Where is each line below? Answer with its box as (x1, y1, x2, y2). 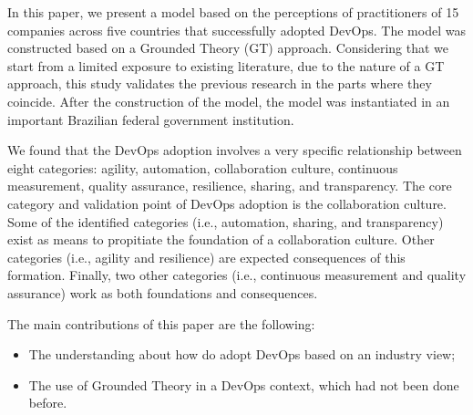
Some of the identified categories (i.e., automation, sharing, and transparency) (7, 212, 444, 231)
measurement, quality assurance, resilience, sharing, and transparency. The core (7, 176, 452, 195)
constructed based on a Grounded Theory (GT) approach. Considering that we (7, 38, 449, 57)
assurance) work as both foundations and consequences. (7, 283, 318, 302)
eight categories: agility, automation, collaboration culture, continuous (7, 158, 398, 177)
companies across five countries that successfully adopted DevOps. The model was (7, 20, 466, 39)
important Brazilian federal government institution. (7, 109, 294, 129)
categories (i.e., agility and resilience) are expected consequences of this (7, 247, 406, 266)
